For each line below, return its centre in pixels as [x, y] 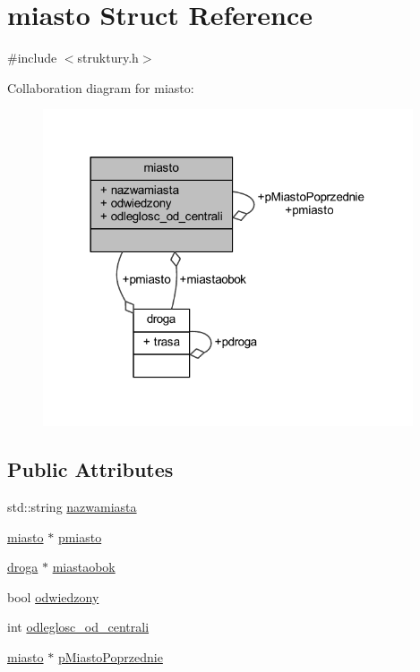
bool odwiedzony [53, 596]
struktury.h [108, 58]
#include [32, 58]
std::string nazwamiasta [72, 506]
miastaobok [84, 567]
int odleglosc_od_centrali [78, 627]
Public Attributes [90, 469]
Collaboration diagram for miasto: [101, 87]
